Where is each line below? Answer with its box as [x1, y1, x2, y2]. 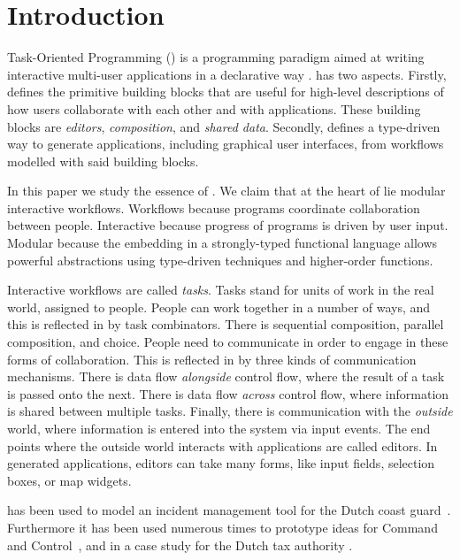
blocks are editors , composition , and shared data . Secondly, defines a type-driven [7, 117, 441, 135]
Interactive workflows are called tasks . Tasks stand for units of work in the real [7, 280, 434, 299]
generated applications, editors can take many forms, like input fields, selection [7, 454, 435, 472]
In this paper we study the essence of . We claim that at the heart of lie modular [7, 181, 446, 200]
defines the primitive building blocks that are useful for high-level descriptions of [7, 82, 444, 101]
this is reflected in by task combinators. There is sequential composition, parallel [7, 315, 444, 334]
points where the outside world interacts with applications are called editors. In [7, 436, 438, 455]
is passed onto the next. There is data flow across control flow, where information [7, 384, 449, 403]
